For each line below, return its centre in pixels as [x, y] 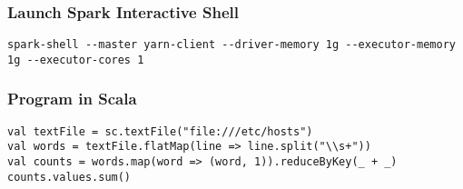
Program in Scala [72, 99]
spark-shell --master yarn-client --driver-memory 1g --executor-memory [231, 45]
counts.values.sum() [69, 177]
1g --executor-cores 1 [76, 60]
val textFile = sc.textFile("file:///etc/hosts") [160, 131]
